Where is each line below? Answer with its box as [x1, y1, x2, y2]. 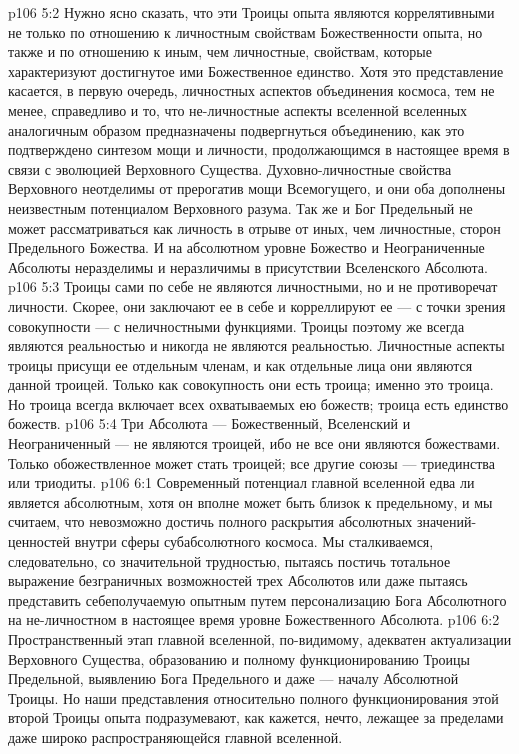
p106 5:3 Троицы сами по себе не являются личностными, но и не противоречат [8, 276, 498, 297]
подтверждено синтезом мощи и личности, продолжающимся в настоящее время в [8, 139, 510, 160]
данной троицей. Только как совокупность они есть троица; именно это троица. [8, 374, 494, 395]
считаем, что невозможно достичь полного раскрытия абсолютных [8, 511, 413, 532]
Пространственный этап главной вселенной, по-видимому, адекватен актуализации [8, 629, 512, 649]
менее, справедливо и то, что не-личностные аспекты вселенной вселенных [8, 99, 468, 120]
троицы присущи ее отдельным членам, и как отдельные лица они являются [8, 354, 473, 375]
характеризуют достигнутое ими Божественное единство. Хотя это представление [8, 60, 504, 81]
